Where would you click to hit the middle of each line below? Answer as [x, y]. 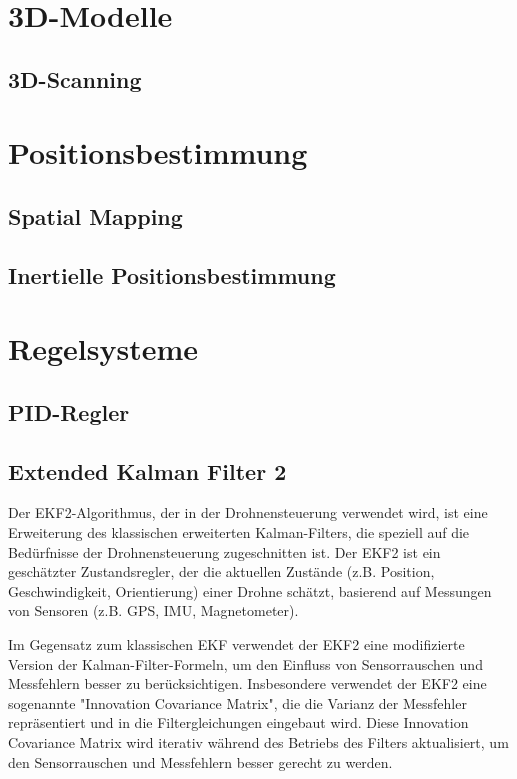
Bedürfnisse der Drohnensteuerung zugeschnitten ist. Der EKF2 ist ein [224, 551]
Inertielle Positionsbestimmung [172, 274]
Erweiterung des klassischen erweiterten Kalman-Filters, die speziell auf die [239, 532]
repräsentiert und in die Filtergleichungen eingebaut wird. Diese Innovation [238, 722]
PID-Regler [69, 411]
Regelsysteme [103, 348]
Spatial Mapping [95, 215]
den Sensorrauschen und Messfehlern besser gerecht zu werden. [200, 761]
